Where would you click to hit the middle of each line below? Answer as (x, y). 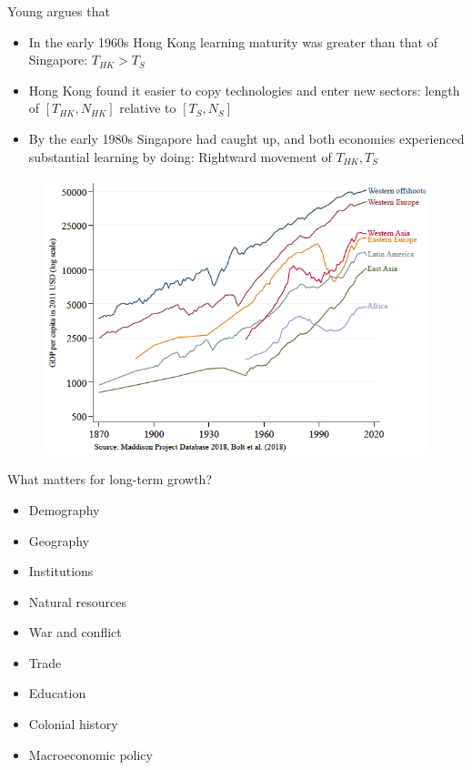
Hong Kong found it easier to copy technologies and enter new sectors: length (244, 90)
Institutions (61, 571)
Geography (59, 540)
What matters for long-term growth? (110, 479)
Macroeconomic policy (90, 754)
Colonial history (73, 724)
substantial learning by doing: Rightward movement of (180, 156)
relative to (148, 108)
